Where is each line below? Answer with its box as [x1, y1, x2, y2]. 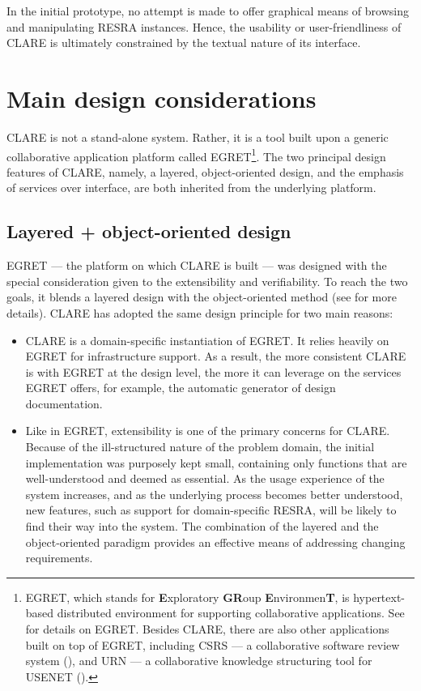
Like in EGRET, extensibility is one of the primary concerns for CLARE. [25, 422, 390, 439]
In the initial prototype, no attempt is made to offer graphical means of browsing [6, 2, 409, 19]
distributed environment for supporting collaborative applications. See [57, 604, 405, 621]
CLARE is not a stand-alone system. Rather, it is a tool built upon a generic [6, 128, 389, 145]
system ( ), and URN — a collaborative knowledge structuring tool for [25, 652, 372, 669]
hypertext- [353, 588, 406, 605]
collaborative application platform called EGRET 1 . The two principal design [6, 145, 386, 164]
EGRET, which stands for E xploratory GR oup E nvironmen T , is [25, 588, 350, 605]
